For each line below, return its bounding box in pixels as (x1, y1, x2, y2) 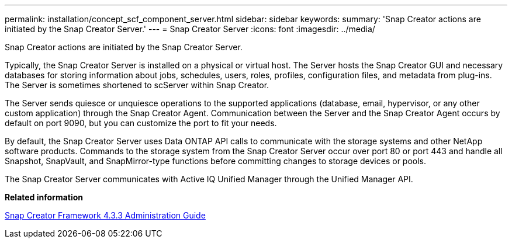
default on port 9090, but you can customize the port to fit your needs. (5, 118, 277, 128)
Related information (5, 192, 84, 202)
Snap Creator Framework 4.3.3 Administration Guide (5, 210, 206, 220)
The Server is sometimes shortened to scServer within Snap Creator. (5, 80, 269, 90)
